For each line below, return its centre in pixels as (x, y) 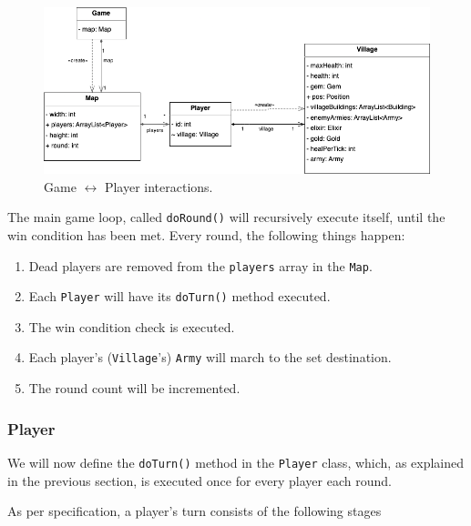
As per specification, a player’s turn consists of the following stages (195, 511)
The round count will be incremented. (134, 388)
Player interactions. (159, 186)
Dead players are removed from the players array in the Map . (200, 265)
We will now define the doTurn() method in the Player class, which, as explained (236, 462)
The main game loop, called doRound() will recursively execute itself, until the (226, 217)
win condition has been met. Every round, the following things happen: (206, 234)
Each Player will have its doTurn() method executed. (179, 296)
